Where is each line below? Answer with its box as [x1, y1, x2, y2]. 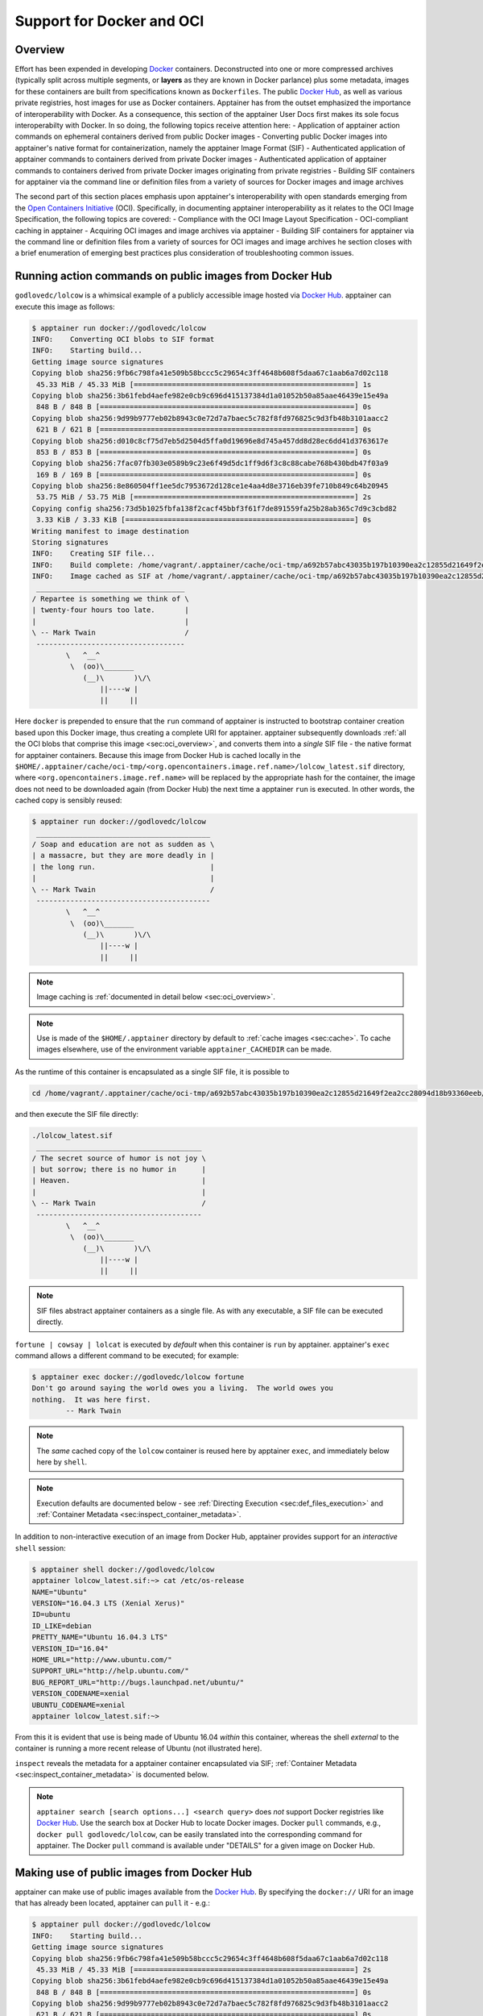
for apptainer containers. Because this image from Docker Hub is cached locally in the [14, 750, 301, 760]
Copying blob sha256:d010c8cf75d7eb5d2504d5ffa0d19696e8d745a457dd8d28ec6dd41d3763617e [31, 436, 389, 445]
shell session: [14, 1543, 66, 1552]
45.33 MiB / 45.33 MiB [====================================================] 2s [36, 1964, 372, 1974]
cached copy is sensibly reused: [14, 795, 122, 806]
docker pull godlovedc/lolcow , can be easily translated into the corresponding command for [36, 1829, 362, 1839]
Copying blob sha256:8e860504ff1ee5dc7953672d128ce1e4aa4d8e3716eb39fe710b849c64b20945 [31, 481, 389, 491]
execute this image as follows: [14, 302, 116, 311]
